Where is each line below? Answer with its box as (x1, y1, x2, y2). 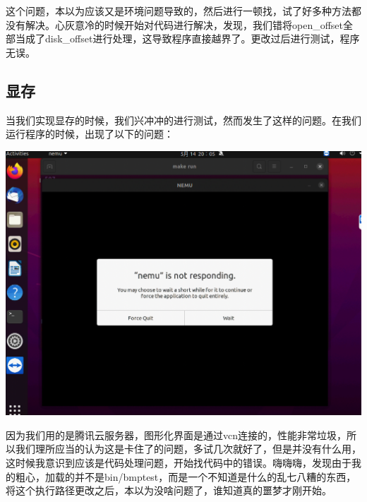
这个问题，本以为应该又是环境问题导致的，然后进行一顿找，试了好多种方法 (6, 4, 351, 18)
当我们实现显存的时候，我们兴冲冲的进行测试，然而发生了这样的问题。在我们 (6, 112, 361, 127)
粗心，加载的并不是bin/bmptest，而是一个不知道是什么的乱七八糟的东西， (15, 469, 356, 484)
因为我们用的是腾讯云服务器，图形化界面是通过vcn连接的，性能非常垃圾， (6, 427, 347, 442)
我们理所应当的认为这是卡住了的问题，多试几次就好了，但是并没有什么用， (15, 441, 361, 456)
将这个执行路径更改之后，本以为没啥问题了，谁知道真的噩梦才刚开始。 (6, 483, 332, 498)
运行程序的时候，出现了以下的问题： (6, 126, 174, 141)
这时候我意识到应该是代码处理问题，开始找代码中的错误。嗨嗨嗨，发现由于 (6, 455, 351, 470)
